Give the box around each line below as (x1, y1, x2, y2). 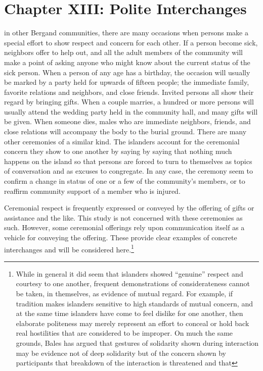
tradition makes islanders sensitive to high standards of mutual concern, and (16, 298, 253, 308)
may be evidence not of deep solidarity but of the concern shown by (16, 347, 226, 358)
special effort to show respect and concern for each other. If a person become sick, (4, 37, 258, 47)
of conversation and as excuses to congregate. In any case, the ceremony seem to (4, 166, 253, 176)
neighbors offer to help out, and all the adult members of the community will (4, 47, 243, 58)
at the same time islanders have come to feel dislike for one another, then (16, 308, 243, 319)
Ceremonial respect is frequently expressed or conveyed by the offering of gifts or (4, 202, 254, 213)
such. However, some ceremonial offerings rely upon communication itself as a (4, 222, 245, 233)
